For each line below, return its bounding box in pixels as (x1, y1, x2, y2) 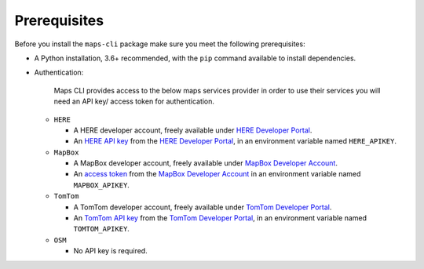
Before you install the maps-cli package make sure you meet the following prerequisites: (14, 39, 305, 49)
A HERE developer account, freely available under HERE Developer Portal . (73, 125, 313, 135)
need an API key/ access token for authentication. (53, 96, 215, 106)
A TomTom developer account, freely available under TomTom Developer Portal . (73, 202, 332, 212)
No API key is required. (73, 246, 148, 256)
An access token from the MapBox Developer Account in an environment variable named (73, 169, 361, 179)
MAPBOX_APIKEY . (73, 180, 130, 190)
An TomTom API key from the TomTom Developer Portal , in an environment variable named (73, 213, 367, 223)
